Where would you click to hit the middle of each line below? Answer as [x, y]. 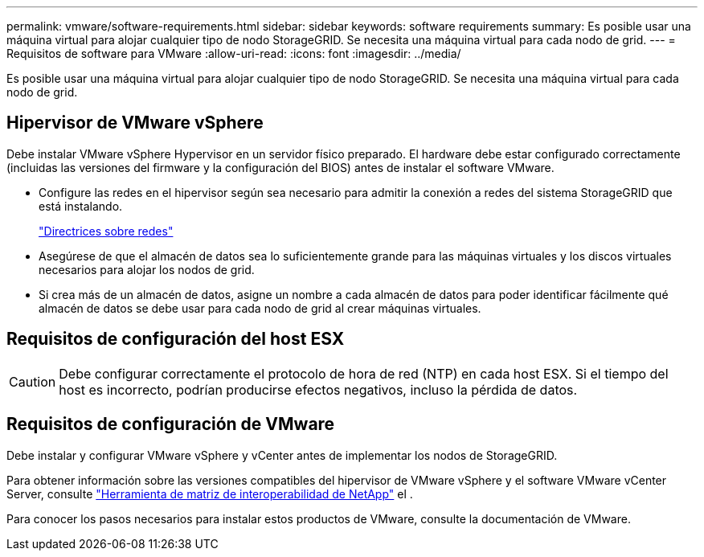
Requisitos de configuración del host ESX [176, 339]
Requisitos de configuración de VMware [171, 424]
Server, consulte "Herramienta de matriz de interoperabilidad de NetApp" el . [210, 494]
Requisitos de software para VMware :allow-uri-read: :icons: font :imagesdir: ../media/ [234, 53]
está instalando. [81, 206]
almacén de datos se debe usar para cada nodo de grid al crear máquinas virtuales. [260, 308]
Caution [33, 381]
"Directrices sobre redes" [106, 231]
